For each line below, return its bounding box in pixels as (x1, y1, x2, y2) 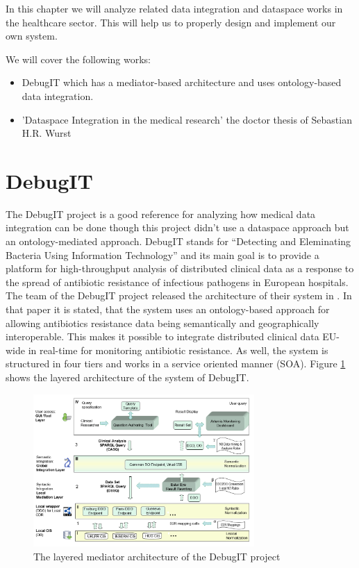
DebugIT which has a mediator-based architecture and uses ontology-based (22, 75, 342, 90)
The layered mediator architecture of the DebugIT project (33, 549, 281, 563)
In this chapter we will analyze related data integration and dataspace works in (6, 1, 343, 15)
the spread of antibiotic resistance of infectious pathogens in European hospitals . (6, 274, 349, 289)
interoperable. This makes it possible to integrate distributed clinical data (6, 329, 319, 344)
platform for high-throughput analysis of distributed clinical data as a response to (6, 261, 354, 276)
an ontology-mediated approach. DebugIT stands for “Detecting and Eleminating (6, 234, 351, 249)
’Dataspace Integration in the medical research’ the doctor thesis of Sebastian (22, 112, 352, 126)
